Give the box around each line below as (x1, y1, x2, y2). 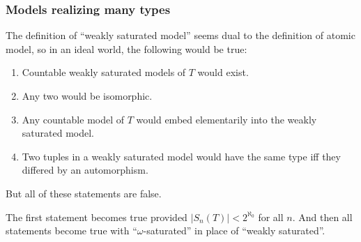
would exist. (197, 65, 249, 80)
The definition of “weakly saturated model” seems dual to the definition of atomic (6, 28, 355, 43)
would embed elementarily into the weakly (136, 112, 317, 126)
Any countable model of (22, 112, 125, 126)
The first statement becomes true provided (6, 209, 187, 224)
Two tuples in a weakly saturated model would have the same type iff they (22, 149, 341, 163)
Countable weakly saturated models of (22, 65, 186, 80)
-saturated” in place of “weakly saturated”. (143, 223, 325, 238)
